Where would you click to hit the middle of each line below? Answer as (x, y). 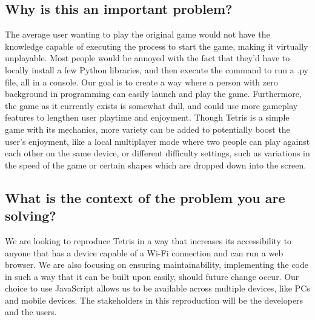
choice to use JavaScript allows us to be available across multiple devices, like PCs (157, 288)
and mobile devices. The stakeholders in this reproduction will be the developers (154, 300)
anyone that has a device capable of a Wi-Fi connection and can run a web (144, 252)
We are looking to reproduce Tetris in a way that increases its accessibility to (148, 240)
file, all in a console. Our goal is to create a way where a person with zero (141, 82)
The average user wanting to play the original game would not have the (138, 34)
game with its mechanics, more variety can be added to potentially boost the (148, 129)
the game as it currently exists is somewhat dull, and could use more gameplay (151, 105)
